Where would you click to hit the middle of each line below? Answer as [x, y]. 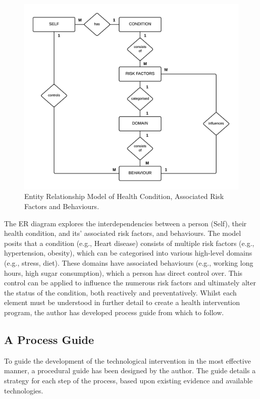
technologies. [24, 390]
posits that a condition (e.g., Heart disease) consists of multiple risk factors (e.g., [129, 243]
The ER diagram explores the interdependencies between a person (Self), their [125, 223]
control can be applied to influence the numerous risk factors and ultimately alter [130, 283]
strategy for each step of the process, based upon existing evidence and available [128, 380]
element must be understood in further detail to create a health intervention [122, 302]
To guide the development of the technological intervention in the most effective [127, 360]
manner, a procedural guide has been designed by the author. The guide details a [130, 370]
